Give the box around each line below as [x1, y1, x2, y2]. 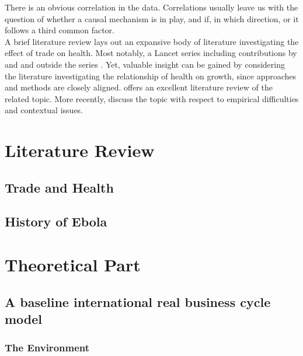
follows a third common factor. [5, 24, 114, 36]
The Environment [5, 340, 90, 355]
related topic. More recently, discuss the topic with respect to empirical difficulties [5, 92, 299, 104]
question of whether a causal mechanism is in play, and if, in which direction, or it [5, 12, 299, 25]
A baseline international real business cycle [5, 292, 271, 310]
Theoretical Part [5, 253, 141, 277]
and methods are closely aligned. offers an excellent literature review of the [5, 81, 273, 93]
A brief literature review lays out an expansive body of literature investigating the [5, 35, 299, 47]
